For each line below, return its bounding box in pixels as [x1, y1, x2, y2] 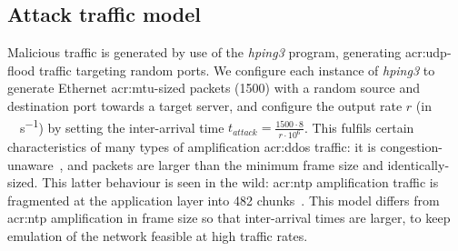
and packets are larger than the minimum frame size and [67, 155, 383, 174]
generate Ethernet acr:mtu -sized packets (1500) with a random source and [7, 78, 421, 97]
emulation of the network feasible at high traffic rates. [7, 226, 308, 246]
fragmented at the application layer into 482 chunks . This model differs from [7, 190, 440, 209]
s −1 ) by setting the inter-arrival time [19, 115, 224, 136]
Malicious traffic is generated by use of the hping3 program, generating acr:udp [7, 43, 447, 62]
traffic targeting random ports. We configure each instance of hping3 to [39, 60, 435, 79]
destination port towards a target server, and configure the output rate [7, 95, 403, 115]
